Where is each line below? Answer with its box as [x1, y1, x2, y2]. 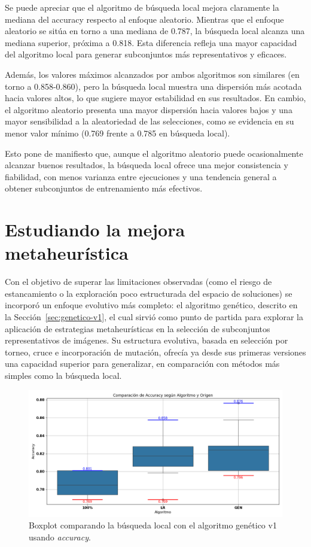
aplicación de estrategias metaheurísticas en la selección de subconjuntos [5, 322, 270, 335]
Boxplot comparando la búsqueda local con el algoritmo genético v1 [29, 519, 277, 531]
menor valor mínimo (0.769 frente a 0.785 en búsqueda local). [5, 126, 230, 139]
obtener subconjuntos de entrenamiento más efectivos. [5, 182, 203, 195]
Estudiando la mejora [5, 217, 185, 242]
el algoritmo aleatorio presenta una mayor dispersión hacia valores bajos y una [5, 103, 292, 116]
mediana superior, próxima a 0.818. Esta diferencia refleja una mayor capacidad [5, 36, 297, 48]
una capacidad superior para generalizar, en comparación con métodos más [5, 357, 280, 370]
